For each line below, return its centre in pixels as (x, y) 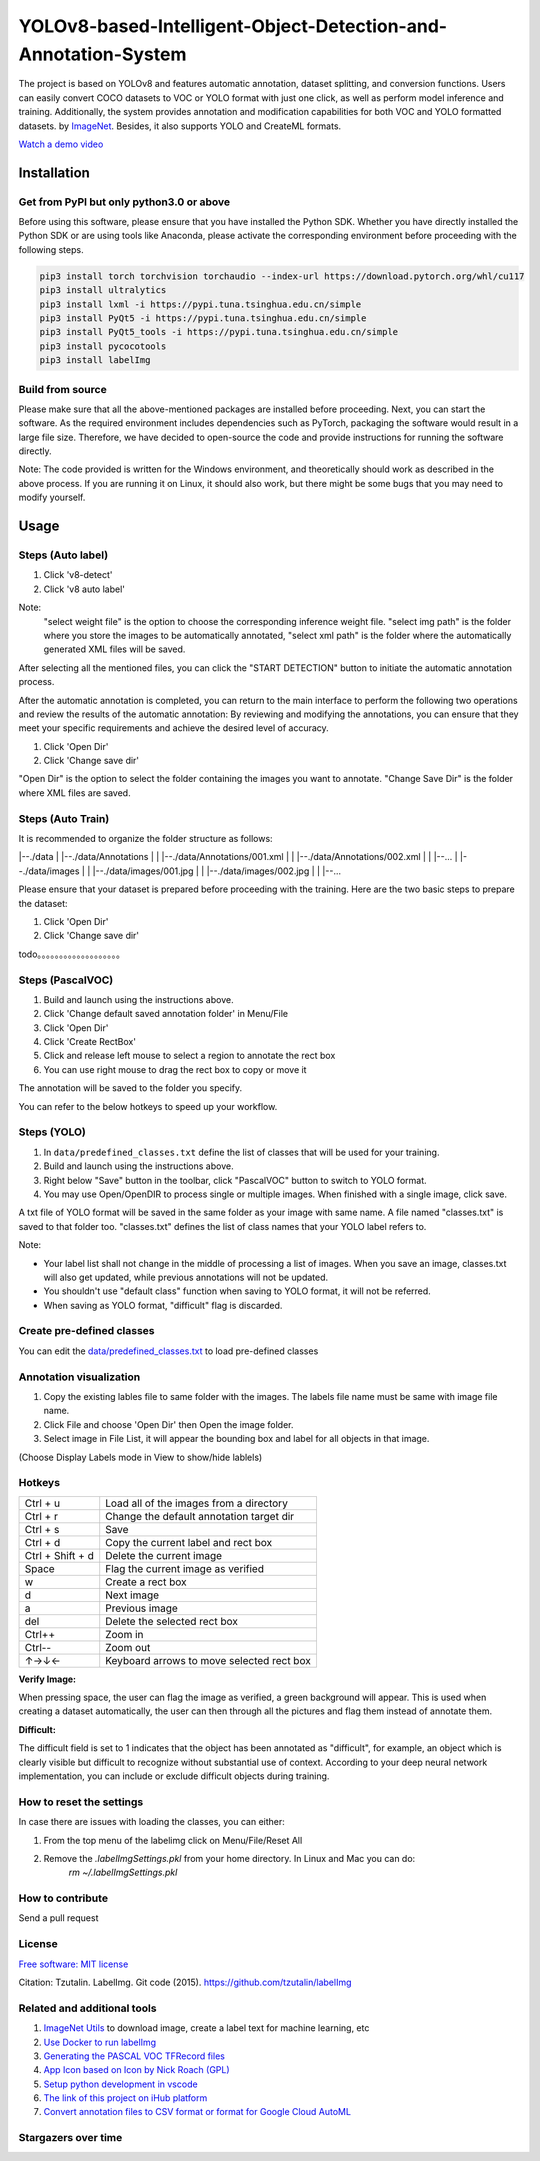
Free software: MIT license (73, 1964)
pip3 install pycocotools (103, 346)
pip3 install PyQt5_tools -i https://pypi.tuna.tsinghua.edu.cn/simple (219, 332)
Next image (132, 1595)
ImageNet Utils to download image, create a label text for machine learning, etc (206, 2028)
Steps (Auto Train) (64, 818)
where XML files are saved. (74, 792)
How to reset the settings (81, 1802)
